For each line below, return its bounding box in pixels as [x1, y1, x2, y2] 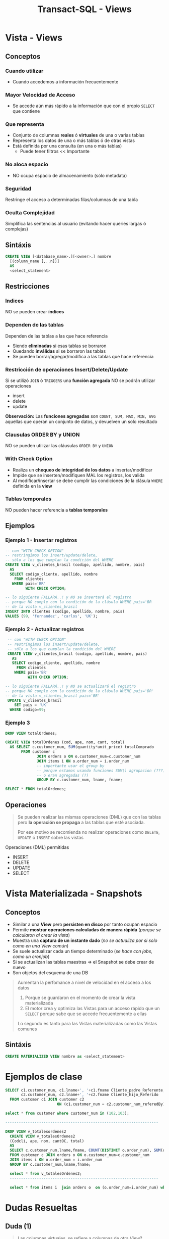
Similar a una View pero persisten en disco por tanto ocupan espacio [12, 921, 157, 927]
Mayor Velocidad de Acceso [5, 91, 75, 98]
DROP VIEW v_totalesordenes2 [5, 1129, 66, 1134]
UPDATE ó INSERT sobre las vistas [17, 834, 84, 840]
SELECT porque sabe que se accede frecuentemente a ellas [25, 1011, 147, 1017]
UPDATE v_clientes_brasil [7, 698, 62, 703]
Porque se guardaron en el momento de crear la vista [25, 994, 136, 1000]
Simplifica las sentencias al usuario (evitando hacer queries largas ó [5, 221, 146, 227]
